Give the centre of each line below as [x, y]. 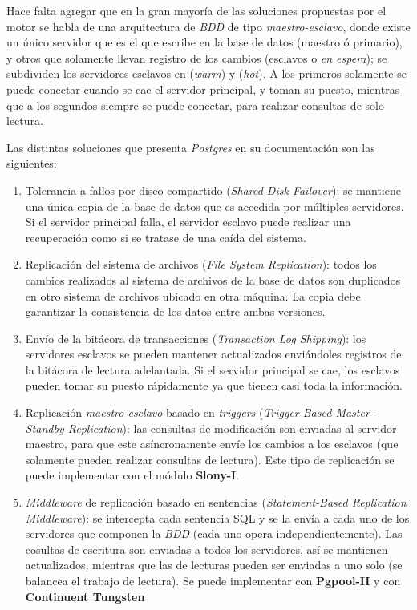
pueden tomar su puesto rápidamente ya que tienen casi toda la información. [214, 385]
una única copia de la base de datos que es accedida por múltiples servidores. [215, 206]
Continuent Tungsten [85, 596]
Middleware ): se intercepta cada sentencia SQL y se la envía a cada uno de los [217, 517]
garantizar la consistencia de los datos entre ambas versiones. [175, 311]
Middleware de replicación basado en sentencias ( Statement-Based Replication [216, 502]
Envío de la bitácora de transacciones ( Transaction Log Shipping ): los [196, 338]
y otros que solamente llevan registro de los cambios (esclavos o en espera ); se [197, 57]
